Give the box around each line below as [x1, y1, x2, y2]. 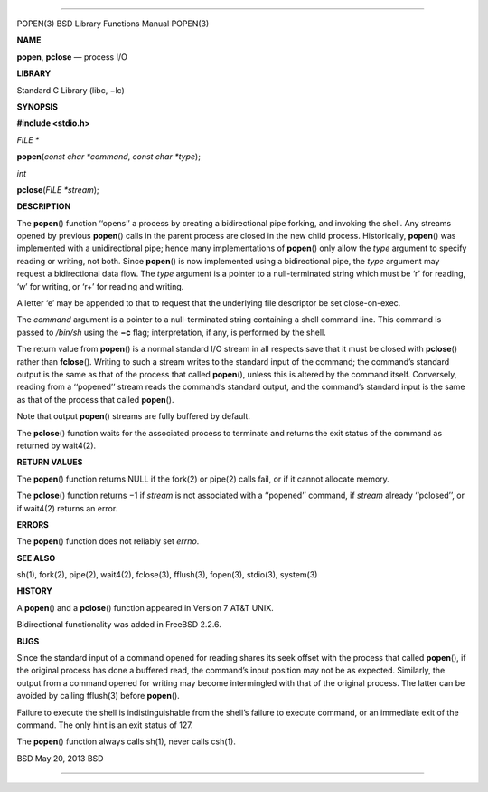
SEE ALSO [16, 552, 56, 563]
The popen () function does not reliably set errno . [16, 536, 200, 547]
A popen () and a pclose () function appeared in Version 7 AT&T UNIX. [16, 602, 275, 613]
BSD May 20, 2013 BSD [16, 752, 104, 764]
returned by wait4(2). [16, 440, 97, 451]
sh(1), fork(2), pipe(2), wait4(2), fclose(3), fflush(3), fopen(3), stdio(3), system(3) [16, 569, 318, 580]
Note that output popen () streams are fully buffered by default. [16, 411, 250, 422]
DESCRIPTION [16, 201, 71, 212]
